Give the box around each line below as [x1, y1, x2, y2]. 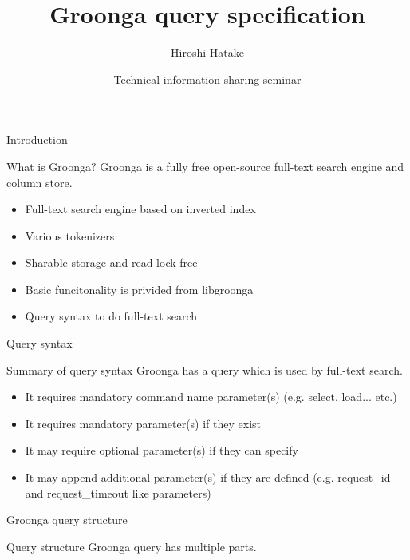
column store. [6, 173, 73, 190]
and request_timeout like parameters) [25, 484, 211, 501]
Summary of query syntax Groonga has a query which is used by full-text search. [6, 361, 403, 378]
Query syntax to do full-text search [25, 308, 198, 324]
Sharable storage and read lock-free [25, 254, 198, 271]
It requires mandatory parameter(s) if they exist [25, 415, 261, 431]
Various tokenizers [25, 227, 115, 244]
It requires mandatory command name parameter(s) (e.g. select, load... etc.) [25, 388, 397, 405]
